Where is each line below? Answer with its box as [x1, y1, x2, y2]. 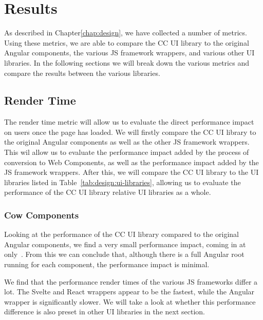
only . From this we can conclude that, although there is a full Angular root [4, 249, 245, 259]
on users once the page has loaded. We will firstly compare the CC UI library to [4, 126, 256, 137]
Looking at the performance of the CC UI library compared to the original [4, 229, 239, 239]
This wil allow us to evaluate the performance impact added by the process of [4, 147, 249, 157]
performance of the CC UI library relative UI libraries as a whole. [4, 187, 211, 197]
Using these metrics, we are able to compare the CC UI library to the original [4, 37, 249, 48]
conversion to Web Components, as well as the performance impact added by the [4, 156, 259, 167]
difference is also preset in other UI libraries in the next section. [4, 306, 205, 317]
